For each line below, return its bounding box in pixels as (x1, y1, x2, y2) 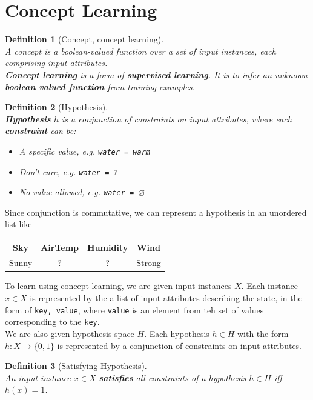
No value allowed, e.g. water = (19, 185, 134, 198)
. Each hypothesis (144, 327, 209, 339)
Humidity (87, 241, 128, 253)
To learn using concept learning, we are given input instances (5, 279, 232, 292)
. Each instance (241, 279, 298, 292)
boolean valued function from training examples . (5, 80, 195, 93)
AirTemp (41, 241, 79, 253)
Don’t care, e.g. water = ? (19, 165, 118, 178)
